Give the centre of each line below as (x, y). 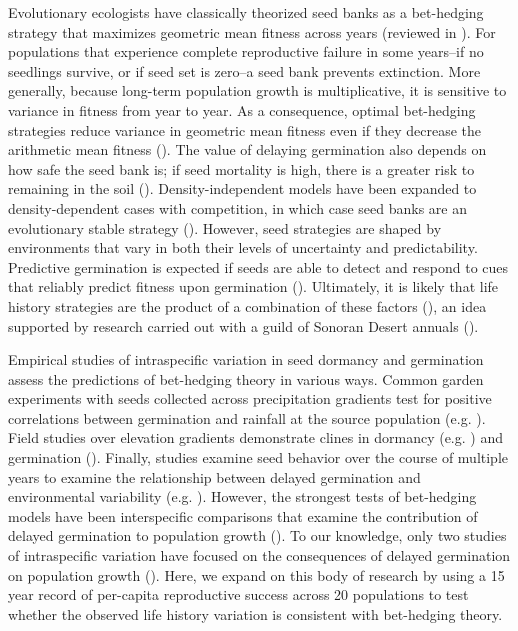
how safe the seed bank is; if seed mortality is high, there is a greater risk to (241, 168)
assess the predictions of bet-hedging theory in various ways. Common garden (246, 378)
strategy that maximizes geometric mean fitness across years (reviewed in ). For (252, 31)
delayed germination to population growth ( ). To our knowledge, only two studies (257, 535)
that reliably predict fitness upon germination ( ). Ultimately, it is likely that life (253, 286)
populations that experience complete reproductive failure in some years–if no (246, 51)
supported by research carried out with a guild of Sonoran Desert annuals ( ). (243, 325)
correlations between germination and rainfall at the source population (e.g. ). (247, 417)
